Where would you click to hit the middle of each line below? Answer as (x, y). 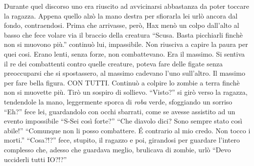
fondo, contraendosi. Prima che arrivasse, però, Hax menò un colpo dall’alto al (122, 25)
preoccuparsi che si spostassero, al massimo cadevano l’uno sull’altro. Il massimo (125, 73)
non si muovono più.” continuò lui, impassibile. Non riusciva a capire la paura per (126, 44)
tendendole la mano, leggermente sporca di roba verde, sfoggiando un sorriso (118, 101)
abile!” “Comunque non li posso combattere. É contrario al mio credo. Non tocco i (127, 130)
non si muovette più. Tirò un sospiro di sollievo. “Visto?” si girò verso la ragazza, (126, 92)
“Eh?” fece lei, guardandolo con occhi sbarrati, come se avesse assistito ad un (120, 111)
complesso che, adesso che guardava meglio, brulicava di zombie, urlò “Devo (117, 149)
